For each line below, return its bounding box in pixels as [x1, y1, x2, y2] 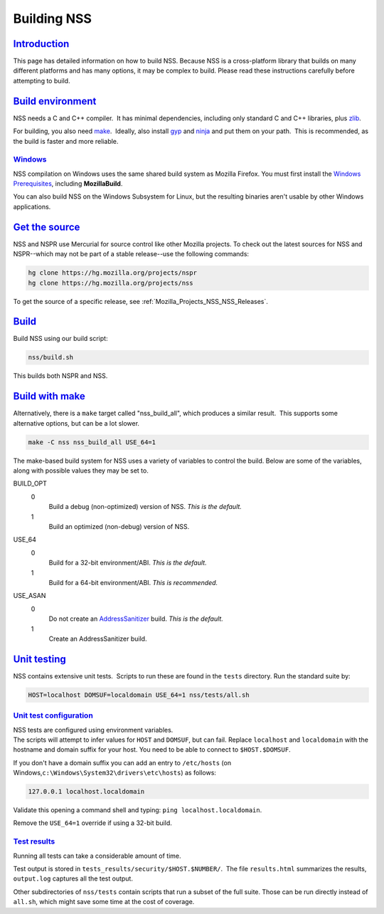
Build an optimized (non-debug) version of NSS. [48, 522, 190, 530]
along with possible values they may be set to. [13, 466, 149, 475]
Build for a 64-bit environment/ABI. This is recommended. [48, 578, 218, 587]
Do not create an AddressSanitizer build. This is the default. [48, 614, 223, 623]
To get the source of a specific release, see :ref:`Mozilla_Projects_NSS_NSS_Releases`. [13, 297, 268, 305]
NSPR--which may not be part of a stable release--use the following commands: [13, 250, 249, 258]
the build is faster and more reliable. [13, 137, 119, 145]
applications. [13, 202, 51, 211]
